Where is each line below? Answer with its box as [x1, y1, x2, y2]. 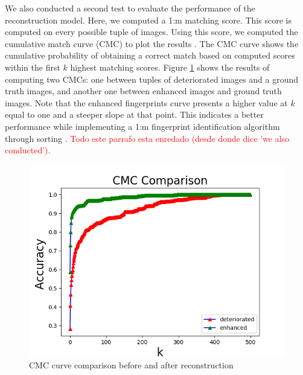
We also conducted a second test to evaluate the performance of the [5, 2, 255, 14]
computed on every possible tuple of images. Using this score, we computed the [5, 25, 298, 38]
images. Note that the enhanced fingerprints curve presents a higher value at [5, 96, 288, 109]
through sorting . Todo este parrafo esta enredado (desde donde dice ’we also [5, 132, 290, 144]
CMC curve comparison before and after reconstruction [29, 359, 234, 371]
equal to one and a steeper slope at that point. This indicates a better [5, 108, 264, 121]
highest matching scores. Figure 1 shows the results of [70, 60, 270, 73]
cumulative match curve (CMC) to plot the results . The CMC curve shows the [5, 37, 299, 50]
